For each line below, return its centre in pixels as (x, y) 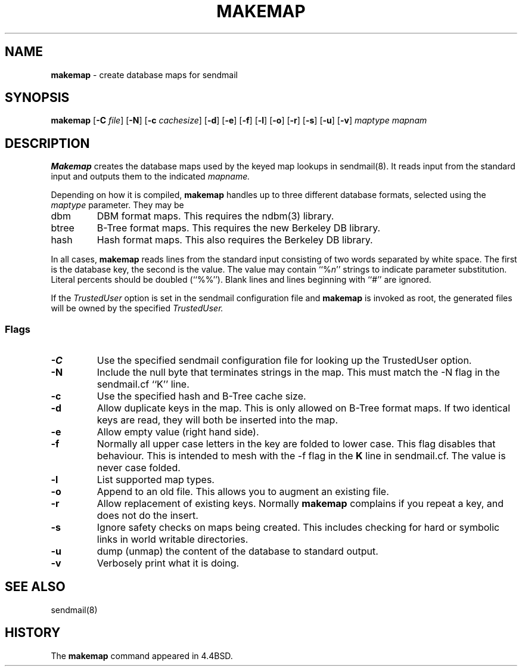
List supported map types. (156, 480)
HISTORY (33, 633)
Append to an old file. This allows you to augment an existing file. (243, 492)
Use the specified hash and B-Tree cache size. (201, 396)
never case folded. (139, 468)
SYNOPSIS (37, 98)
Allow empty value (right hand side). (178, 432)
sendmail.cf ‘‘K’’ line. (143, 384)
